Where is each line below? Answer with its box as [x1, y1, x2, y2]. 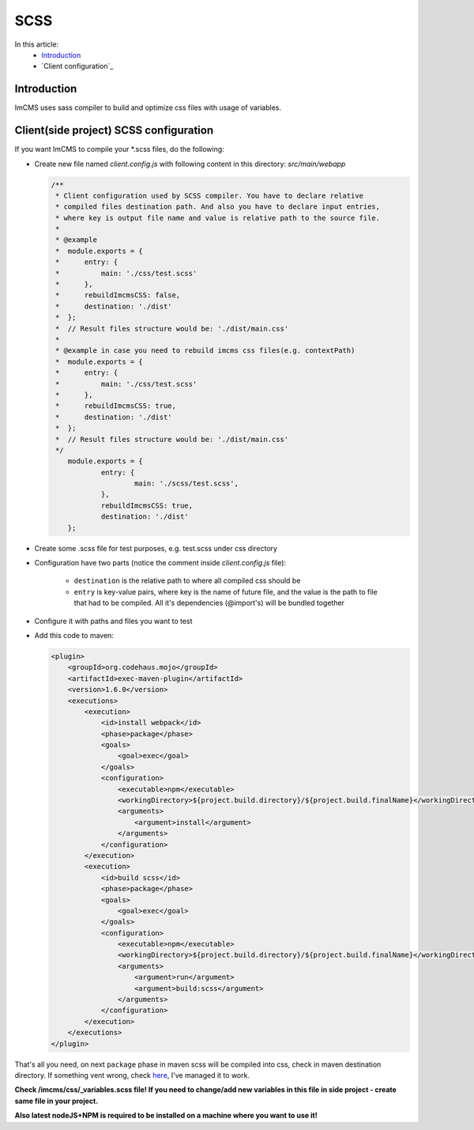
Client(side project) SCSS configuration [14, 123, 213, 138]
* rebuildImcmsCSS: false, [55, 291, 181, 300]
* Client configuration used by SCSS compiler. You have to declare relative [55, 191, 363, 200]
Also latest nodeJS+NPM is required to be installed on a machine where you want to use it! [14, 1111, 318, 1121]
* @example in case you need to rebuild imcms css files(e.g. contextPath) [55, 346, 355, 355]
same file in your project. [14, 1096, 99, 1105]
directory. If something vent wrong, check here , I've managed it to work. [14, 1070, 250, 1079]
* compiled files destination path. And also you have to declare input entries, [55, 202, 381, 211]
